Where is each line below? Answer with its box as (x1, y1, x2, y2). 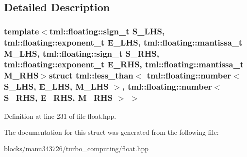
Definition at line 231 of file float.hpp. (4, 110, 116, 121)
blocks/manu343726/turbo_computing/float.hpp (4, 143, 149, 153)
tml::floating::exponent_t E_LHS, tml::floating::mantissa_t (4, 36, 243, 48)
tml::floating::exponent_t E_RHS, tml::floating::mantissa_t (4, 58, 244, 70)
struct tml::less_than (49, 69, 133, 81)
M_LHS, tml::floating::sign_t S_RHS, (4, 47, 160, 59)
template (4, 25, 39, 37)
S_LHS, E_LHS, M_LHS (4, 80, 109, 93)
